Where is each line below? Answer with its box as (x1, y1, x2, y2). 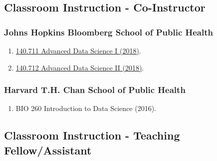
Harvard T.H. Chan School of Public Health (4, 83, 186, 96)
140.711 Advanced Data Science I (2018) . (15, 45, 141, 55)
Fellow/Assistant (4, 142, 92, 157)
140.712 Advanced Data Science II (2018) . (15, 62, 144, 72)
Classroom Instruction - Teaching (4, 127, 180, 143)
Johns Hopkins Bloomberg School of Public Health (4, 25, 213, 38)
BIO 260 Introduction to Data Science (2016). (15, 103, 156, 113)
